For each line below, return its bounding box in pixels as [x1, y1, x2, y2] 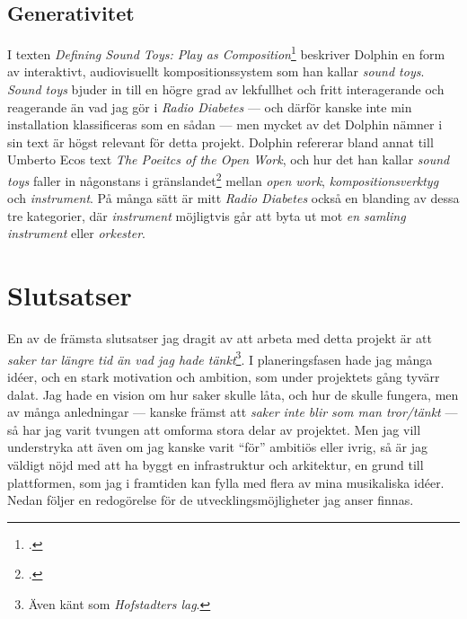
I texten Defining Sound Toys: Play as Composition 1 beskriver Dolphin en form [7, 42, 445, 63]
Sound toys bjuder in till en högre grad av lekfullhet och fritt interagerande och [7, 80, 445, 99]
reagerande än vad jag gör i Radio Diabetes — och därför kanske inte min [7, 97, 412, 116]
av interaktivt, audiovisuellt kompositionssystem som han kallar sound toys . [7, 62, 425, 81]
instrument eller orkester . [7, 224, 145, 243]
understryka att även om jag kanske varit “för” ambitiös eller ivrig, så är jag [7, 438, 428, 456]
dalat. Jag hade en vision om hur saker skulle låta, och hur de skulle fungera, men [7, 385, 459, 403]
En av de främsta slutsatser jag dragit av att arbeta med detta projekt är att [7, 329, 432, 348]
